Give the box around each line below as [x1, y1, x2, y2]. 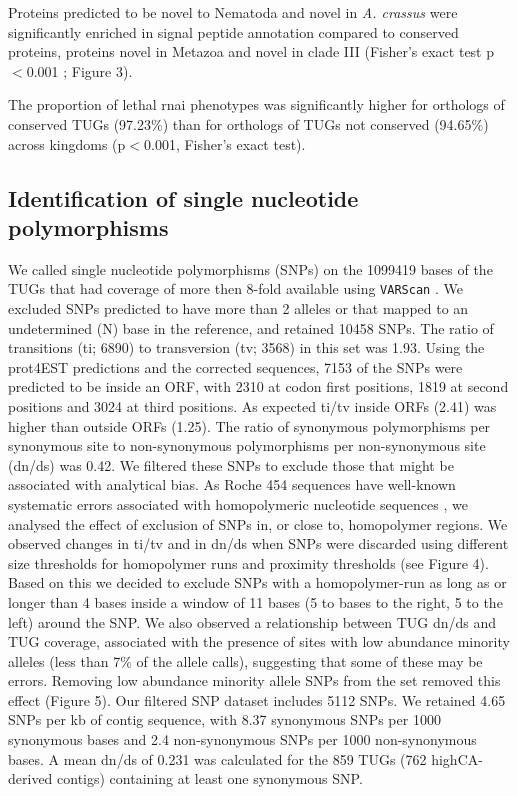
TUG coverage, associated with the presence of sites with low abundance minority [8, 631, 510, 652]
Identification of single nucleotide [8, 182, 359, 213]
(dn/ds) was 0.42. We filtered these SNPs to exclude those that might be [8, 454, 454, 475]
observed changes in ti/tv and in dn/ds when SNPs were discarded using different [8, 533, 509, 554]
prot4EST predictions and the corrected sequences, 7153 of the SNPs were [8, 356, 463, 377]
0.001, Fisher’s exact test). [143, 133, 306, 154]
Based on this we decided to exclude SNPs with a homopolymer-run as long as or [8, 572, 507, 593]
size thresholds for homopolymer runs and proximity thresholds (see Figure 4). [8, 552, 489, 573]
